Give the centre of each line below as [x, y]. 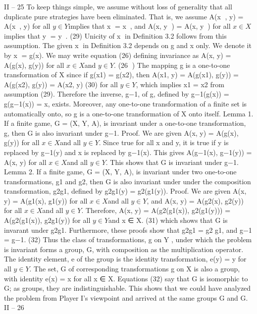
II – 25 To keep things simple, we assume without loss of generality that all [118, 6]
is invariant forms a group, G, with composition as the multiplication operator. [124, 249]
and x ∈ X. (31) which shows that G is [168, 220]
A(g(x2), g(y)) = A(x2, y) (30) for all [61, 84]
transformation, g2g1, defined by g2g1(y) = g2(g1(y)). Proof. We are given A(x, [125, 191]
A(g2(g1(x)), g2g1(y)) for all [47, 220]
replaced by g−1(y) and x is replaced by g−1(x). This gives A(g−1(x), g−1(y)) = [128, 152]
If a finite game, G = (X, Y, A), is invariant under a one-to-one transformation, [125, 123]
